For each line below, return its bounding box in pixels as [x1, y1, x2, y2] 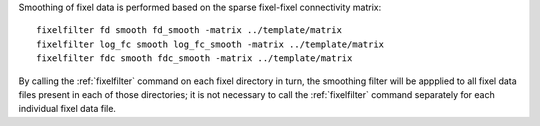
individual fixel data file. [18, 103, 117, 115]
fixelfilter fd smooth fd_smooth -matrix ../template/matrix [36, 25, 342, 36]
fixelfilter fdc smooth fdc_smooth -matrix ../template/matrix [36, 53, 353, 64]
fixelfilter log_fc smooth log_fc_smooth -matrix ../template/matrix [36, 38, 385, 50]
